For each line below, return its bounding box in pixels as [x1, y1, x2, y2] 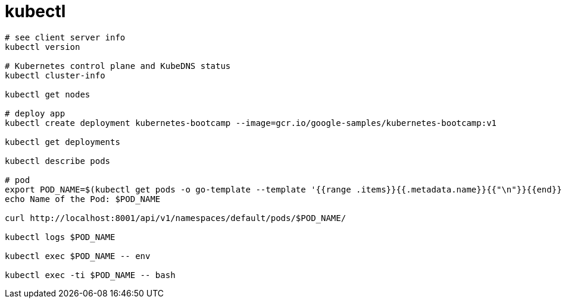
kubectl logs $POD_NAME [5, 232, 115, 242]
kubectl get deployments [5, 137, 120, 147]
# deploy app [5, 108, 65, 118]
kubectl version [5, 42, 80, 52]
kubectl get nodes [5, 89, 90, 99]
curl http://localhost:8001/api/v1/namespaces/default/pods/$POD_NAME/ [5, 213, 346, 223]
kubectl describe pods [5, 156, 111, 166]
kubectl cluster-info [5, 70, 105, 80]
